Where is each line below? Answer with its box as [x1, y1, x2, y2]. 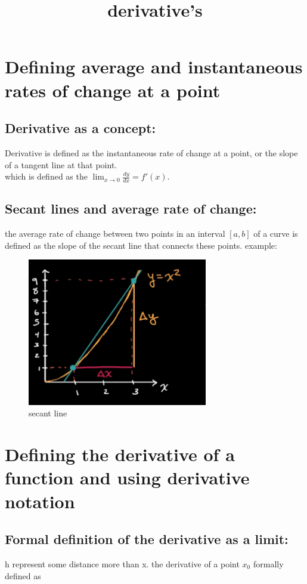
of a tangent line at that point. [5, 158, 117, 171]
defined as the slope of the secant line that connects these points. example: [5, 239, 277, 251]
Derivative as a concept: [5, 119, 156, 137]
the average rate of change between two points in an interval [5, 227, 225, 240]
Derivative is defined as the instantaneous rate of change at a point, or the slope [5, 146, 298, 159]
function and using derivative [5, 465, 250, 490]
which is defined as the [5, 170, 88, 183]
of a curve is [253, 227, 298, 240]
